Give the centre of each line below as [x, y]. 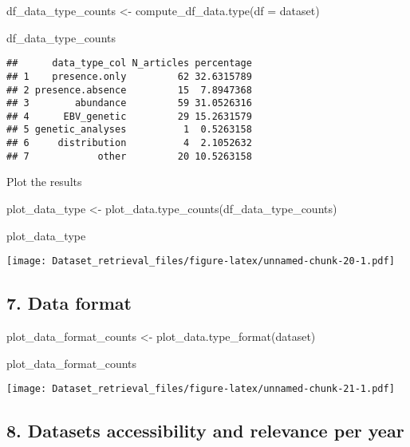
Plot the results [44, 182]
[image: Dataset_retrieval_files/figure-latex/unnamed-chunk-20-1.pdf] [201, 261]
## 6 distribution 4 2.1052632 [129, 143]
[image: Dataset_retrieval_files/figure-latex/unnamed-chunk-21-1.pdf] [201, 389]
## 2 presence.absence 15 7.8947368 [129, 90]
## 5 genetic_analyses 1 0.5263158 [129, 130]
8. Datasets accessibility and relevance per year [205, 431]
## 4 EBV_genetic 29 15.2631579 [129, 116]
